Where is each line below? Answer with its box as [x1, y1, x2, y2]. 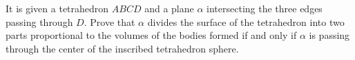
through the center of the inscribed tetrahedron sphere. [6, 41, 239, 55]
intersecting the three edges [207, 1, 323, 15]
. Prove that [84, 14, 135, 29]
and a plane [144, 1, 194, 15]
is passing [309, 28, 350, 42]
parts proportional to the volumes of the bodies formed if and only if [6, 28, 297, 42]
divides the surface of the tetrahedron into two [147, 14, 345, 29]
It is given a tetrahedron [6, 1, 109, 15]
